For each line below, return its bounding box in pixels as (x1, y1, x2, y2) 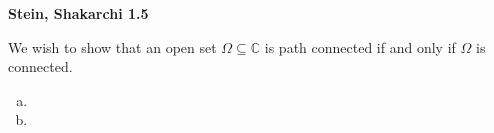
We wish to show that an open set (8, 36, 217, 57)
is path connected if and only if (264, 36, 456, 57)
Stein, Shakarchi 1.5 (8, 3, 149, 23)
